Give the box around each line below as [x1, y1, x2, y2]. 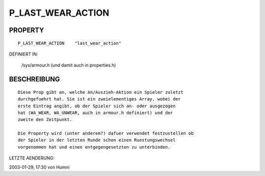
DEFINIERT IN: [9, 51, 38, 57]
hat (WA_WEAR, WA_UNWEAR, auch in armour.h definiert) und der [18, 110, 173, 115]
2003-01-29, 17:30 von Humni [9, 164, 70, 170]
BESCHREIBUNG [9, 75, 60, 83]
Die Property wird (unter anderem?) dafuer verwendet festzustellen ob [18, 130, 194, 136]
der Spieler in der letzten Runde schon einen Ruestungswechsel [18, 137, 176, 143]
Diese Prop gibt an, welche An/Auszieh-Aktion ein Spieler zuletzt [18, 89, 184, 95]
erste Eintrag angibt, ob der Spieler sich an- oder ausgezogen [18, 103, 176, 109]
